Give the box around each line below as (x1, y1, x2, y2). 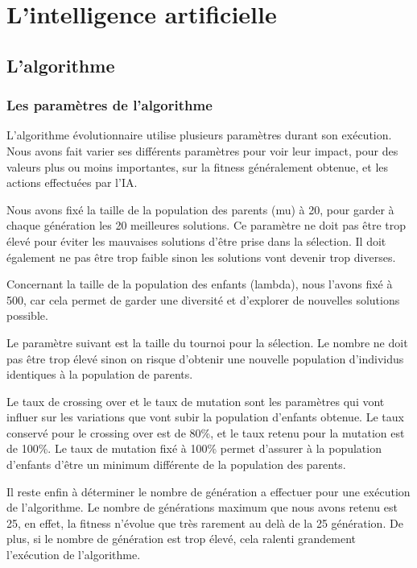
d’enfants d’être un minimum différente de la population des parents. (6, 456, 346, 473)
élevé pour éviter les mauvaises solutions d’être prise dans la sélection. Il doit (6, 232, 386, 249)
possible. (6, 307, 48, 324)
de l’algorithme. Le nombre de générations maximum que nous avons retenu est (6, 499, 398, 516)
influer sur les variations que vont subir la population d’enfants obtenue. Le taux (6, 408, 404, 425)
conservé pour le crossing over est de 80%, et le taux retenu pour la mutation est (6, 424, 405, 441)
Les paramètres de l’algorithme (6, 95, 213, 115)
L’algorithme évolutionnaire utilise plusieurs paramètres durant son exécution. (6, 126, 392, 143)
